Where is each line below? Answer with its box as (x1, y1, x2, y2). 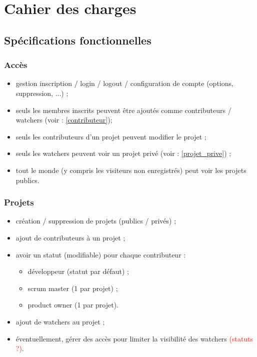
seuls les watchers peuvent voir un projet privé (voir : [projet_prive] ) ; (15, 148, 231, 158)
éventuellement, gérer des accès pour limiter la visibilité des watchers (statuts (15, 333, 253, 343)
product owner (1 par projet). (27, 299, 119, 310)
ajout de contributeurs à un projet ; (15, 232, 125, 242)
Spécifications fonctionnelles (4, 32, 151, 47)
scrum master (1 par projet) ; (27, 282, 118, 293)
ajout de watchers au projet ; (15, 316, 105, 326)
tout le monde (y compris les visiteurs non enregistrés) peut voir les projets (15, 164, 246, 175)
